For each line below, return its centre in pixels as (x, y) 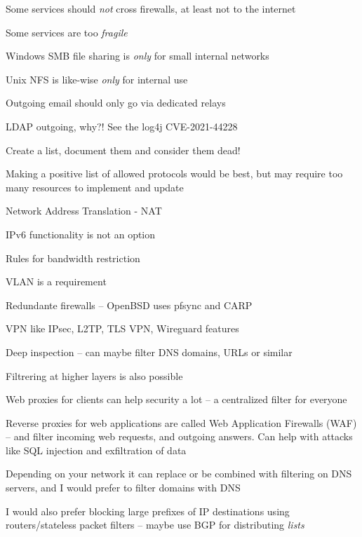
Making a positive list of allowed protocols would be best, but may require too (174, 174)
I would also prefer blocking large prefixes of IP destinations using (148, 511)
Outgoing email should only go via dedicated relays (116, 103)
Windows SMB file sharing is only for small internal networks (138, 56)
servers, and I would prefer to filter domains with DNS (123, 488)
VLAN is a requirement (56, 281)
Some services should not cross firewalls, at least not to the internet (151, 8)
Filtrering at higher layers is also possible (94, 375)
